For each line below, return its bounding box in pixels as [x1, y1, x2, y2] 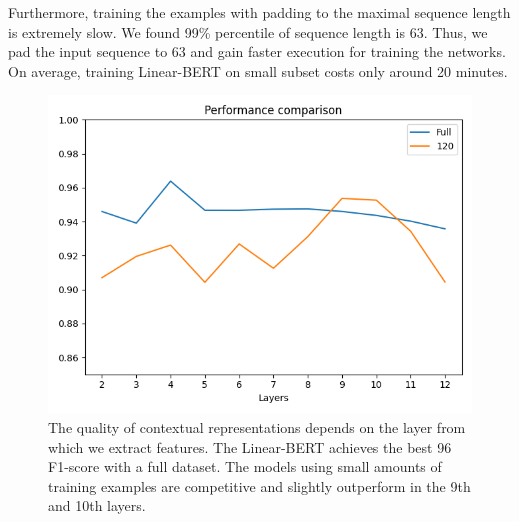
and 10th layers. [48, 495, 146, 516]
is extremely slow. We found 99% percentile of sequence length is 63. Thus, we [8, 21, 488, 42]
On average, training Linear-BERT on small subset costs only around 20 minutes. [8, 60, 508, 81]
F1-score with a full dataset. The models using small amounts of [48, 456, 442, 477]
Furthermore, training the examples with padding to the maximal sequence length [8, 2, 511, 22]
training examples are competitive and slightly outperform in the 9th [48, 475, 471, 496]
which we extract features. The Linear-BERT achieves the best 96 [48, 436, 452, 457]
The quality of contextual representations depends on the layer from [48, 416, 466, 437]
